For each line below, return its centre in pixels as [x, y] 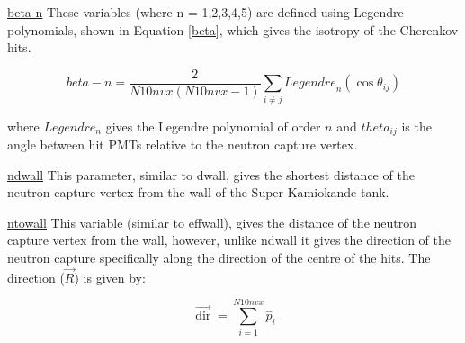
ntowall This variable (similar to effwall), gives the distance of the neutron [212, 222]
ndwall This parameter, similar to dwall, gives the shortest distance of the [211, 174]
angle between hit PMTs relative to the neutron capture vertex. [183, 144]
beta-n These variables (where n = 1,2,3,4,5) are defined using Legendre [206, 12]
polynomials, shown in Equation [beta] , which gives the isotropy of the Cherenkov [233, 29]
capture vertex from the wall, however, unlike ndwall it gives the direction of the [229, 240]
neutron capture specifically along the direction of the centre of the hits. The [219, 257]
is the [416, 126]
